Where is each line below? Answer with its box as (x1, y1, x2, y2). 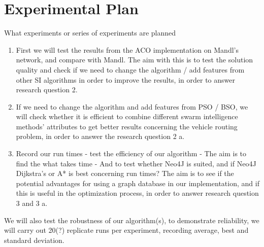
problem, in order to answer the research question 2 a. (16, 131, 185, 142)
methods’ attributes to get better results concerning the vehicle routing (16, 121, 238, 131)
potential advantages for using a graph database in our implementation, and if (16, 178, 259, 188)
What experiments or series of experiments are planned (4, 27, 176, 38)
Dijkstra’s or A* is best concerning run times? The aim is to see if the (16, 168, 234, 179)
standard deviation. (4, 234, 64, 245)
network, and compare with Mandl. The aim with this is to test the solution (16, 54, 253, 65)
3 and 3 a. (16, 198, 48, 208)
